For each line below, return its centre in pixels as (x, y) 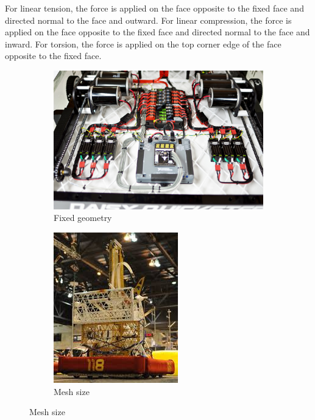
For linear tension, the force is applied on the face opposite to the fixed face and (154, 8)
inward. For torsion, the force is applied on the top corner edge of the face (143, 44)
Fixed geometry (83, 218)
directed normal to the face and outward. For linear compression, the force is (148, 20)
